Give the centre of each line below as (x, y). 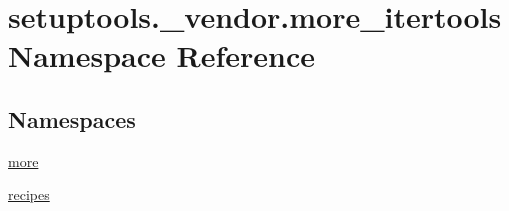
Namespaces (72, 118)
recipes (29, 194)
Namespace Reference (161, 55)
